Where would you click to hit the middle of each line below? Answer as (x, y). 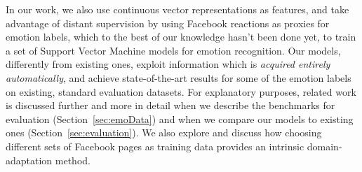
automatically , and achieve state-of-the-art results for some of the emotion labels (179, 77)
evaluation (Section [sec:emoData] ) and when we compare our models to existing (180, 119)
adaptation (29, 160)
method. (73, 160)
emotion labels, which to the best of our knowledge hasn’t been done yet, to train (181, 37)
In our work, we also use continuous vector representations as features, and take (177, 9)
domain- (324, 146)
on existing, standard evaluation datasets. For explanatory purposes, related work (181, 91)
